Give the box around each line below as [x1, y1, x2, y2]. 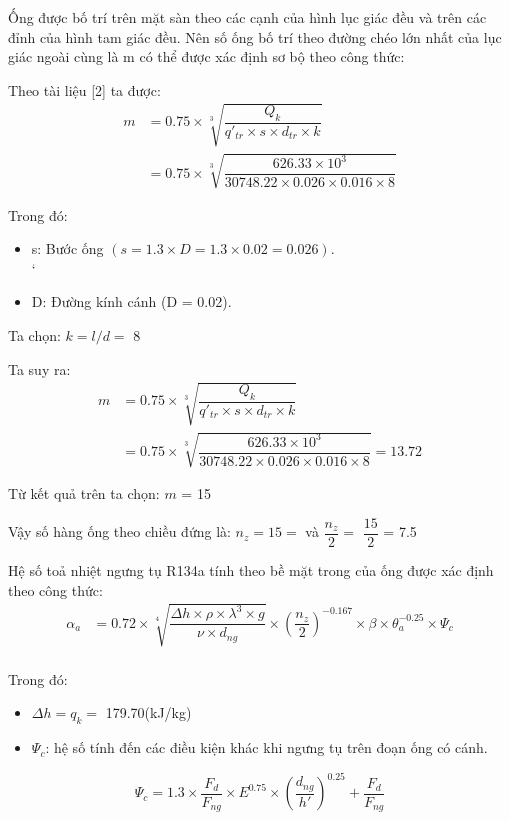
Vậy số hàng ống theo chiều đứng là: [8, 521, 231, 542]
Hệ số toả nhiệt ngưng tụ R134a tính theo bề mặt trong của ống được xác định [8, 559, 494, 580]
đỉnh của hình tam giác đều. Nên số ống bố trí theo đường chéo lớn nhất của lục [8, 26, 502, 47]
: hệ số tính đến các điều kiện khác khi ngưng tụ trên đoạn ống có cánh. [45, 737, 488, 758]
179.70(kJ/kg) [105, 702, 192, 723]
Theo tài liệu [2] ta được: [8, 79, 161, 100]
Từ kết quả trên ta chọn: [8, 483, 160, 504]
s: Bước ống [31, 238, 104, 259]
